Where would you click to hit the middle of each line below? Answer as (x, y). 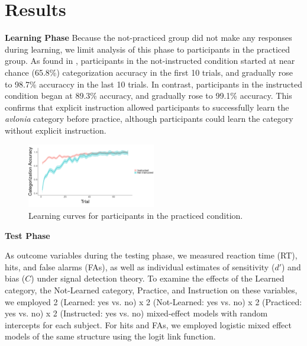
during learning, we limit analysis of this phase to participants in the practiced (148, 49)
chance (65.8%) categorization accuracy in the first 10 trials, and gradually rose (149, 72)
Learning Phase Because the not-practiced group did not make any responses (148, 38)
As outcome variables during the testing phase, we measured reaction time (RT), (151, 255)
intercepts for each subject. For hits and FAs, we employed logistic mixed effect (148, 324)
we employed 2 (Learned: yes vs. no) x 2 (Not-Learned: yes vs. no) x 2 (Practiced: (153, 301)
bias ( (15, 278)
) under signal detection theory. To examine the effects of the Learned (158, 278)
